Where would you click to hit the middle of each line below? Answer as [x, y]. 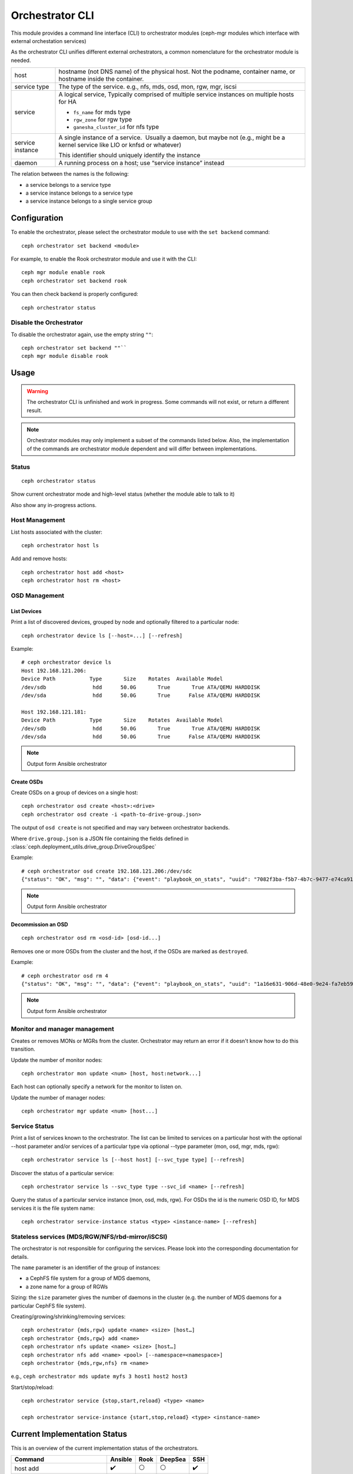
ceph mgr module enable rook [63, 272]
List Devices [26, 611]
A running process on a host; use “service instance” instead [141, 163]
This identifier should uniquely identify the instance [129, 155]
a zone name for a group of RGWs [67, 1287]
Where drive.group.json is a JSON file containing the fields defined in [100, 838]
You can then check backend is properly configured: [74, 294]
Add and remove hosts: [39, 559]
